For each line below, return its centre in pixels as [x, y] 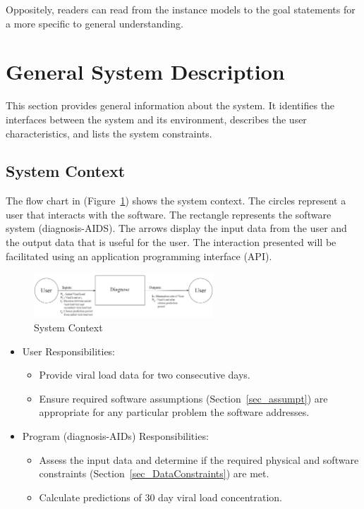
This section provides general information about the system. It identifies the [170, 105]
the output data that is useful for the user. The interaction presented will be [171, 242]
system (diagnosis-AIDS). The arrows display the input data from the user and [176, 228]
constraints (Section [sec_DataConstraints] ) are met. [154, 473]
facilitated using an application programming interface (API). [139, 256]
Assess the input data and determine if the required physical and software [199, 459]
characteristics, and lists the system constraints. [109, 133]
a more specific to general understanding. [95, 23]
